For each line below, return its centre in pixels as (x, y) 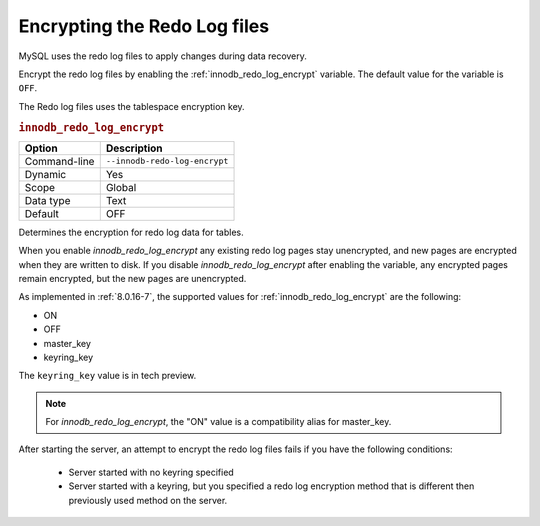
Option (41, 148)
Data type (47, 200)
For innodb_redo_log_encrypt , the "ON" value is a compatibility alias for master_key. (218, 422)
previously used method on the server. (148, 500)
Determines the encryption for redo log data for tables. (131, 232)
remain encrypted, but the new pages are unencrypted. (132, 278)
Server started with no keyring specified (151, 472)
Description (134, 148)
